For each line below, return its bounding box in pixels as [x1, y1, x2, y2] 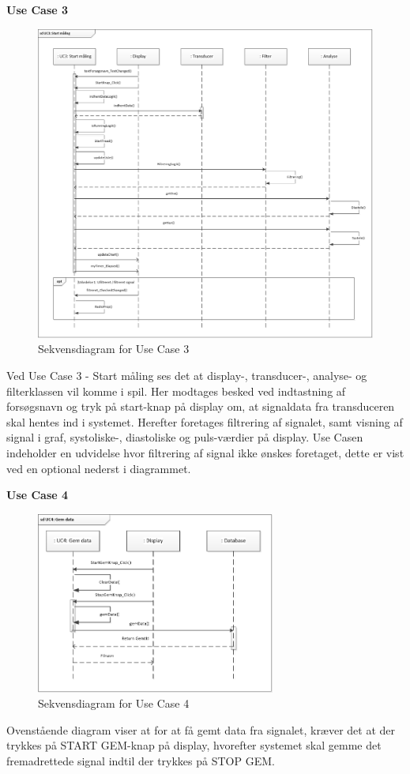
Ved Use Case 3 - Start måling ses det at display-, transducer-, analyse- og [6, 367, 367, 384]
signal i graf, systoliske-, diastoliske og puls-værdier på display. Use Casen [6, 429, 363, 445]
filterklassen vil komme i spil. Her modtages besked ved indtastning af [6, 382, 346, 399]
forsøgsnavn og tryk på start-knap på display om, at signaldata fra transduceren [6, 398, 395, 415]
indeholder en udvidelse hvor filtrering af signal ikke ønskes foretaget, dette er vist [6, 445, 404, 461]
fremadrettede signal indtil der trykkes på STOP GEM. [6, 752, 275, 768]
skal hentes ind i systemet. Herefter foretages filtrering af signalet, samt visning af [6, 413, 403, 430]
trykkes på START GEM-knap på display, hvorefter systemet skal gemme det [6, 737, 382, 753]
